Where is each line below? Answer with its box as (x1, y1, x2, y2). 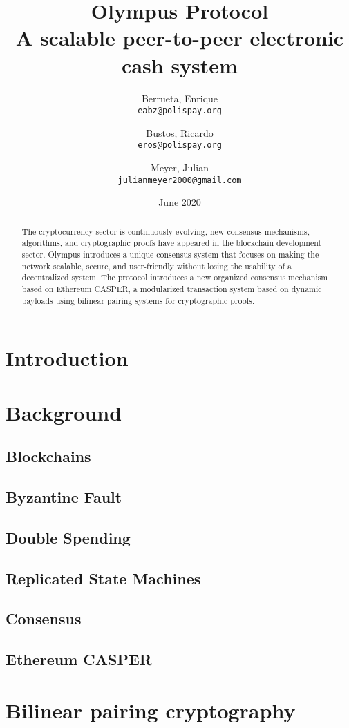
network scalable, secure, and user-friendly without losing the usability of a (21, 260, 292, 271)
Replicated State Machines (6, 567, 201, 588)
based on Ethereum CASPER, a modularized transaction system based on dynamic (21, 282, 322, 294)
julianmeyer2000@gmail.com (117, 175, 242, 185)
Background (6, 398, 122, 426)
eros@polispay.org (138, 140, 222, 151)
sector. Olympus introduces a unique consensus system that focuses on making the (21, 248, 319, 260)
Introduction (6, 344, 129, 372)
